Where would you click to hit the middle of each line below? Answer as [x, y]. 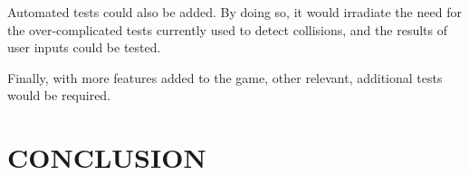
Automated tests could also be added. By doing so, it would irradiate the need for [234, 12]
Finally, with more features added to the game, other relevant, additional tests [225, 77]
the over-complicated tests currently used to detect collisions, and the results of [227, 29]
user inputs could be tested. [84, 47]
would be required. [59, 95]
